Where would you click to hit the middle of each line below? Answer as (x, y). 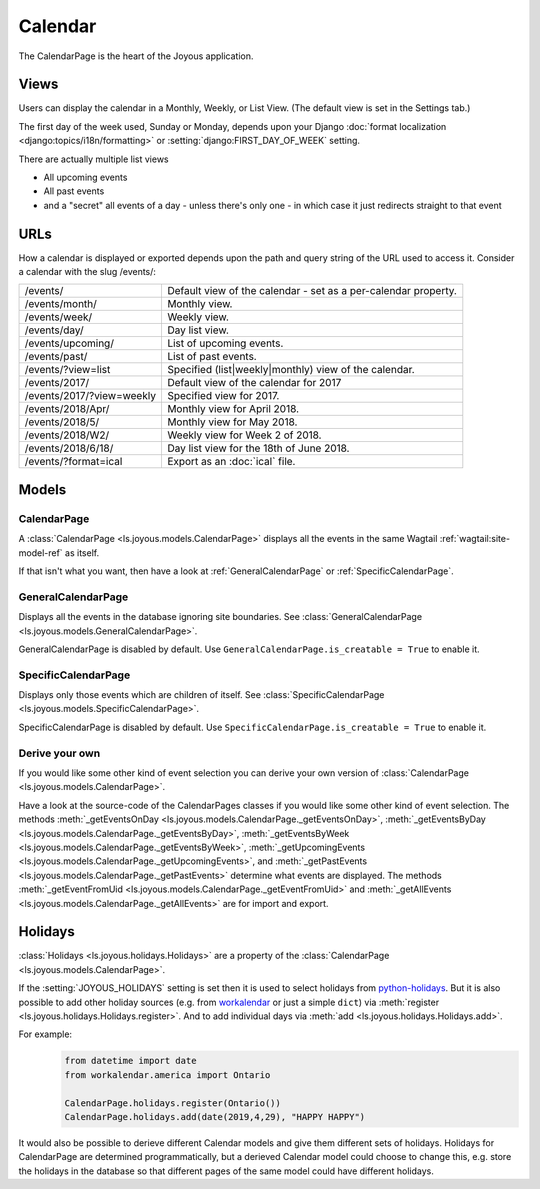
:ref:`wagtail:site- (474, 539)
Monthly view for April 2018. (233, 409)
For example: (45, 1034)
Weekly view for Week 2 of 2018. (244, 435)
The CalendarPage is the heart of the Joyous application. (136, 56)
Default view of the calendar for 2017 (254, 383)
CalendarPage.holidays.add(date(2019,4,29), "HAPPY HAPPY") (215, 1116)
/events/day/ (54, 330)
